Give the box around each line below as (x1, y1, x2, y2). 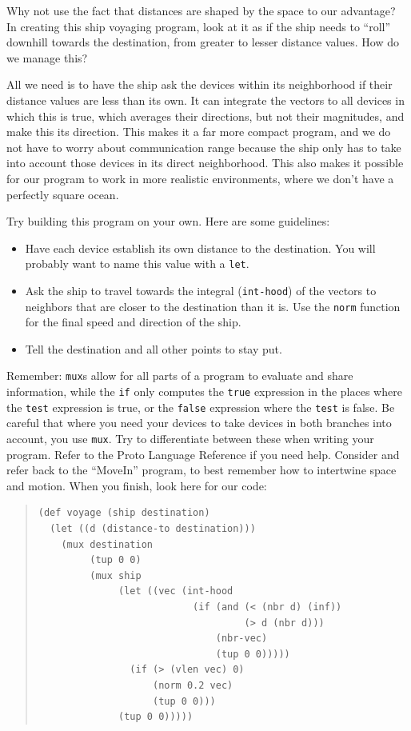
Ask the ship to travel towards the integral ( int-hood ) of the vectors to (25, 282, 377, 298)
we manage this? (6, 49, 88, 66)
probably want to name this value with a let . (25, 255, 249, 272)
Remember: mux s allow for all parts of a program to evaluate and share (6, 367, 353, 384)
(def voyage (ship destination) (38, 507, 210, 519)
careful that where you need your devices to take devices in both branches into (6, 414, 392, 431)
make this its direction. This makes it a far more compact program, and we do (6, 123, 391, 140)
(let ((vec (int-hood (118, 585, 233, 597)
